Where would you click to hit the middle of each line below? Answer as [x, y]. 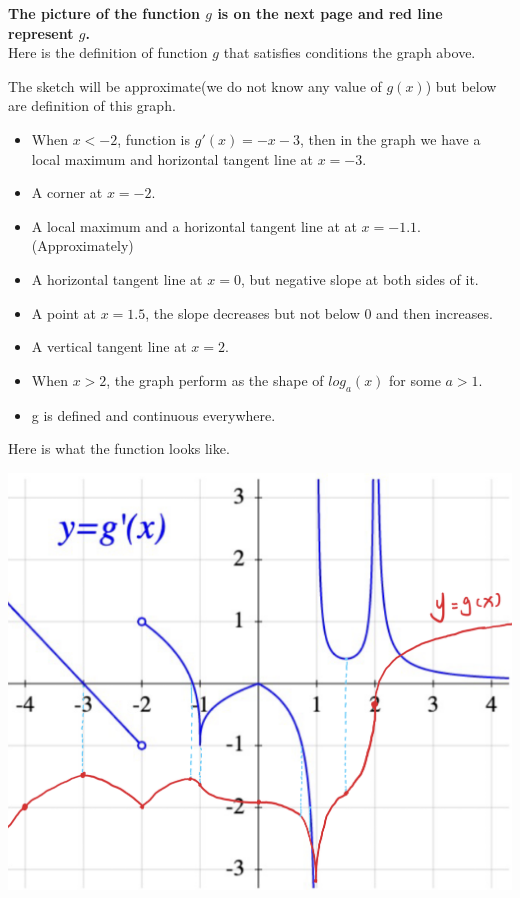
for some [415, 379]
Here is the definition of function [108, 52]
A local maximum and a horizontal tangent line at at [194, 225]
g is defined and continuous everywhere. [153, 414]
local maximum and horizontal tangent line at [172, 158]
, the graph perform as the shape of [215, 379]
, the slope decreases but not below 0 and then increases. [319, 312]
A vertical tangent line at [109, 346]
